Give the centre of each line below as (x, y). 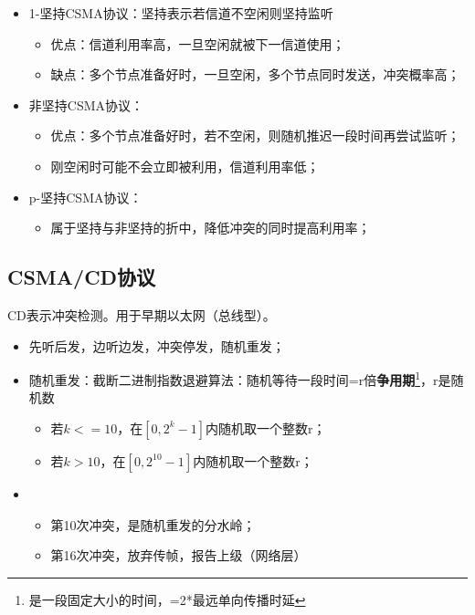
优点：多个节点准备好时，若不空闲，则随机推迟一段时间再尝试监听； (255, 136)
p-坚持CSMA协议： (85, 197)
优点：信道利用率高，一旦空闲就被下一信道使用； (198, 43)
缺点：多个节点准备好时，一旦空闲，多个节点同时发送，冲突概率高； (255, 74)
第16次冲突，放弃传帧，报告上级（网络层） (179, 555)
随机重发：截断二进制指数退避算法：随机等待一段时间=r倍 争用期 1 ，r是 (240, 378)
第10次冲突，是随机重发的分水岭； (153, 524)
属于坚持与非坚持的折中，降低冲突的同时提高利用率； (211, 228)
